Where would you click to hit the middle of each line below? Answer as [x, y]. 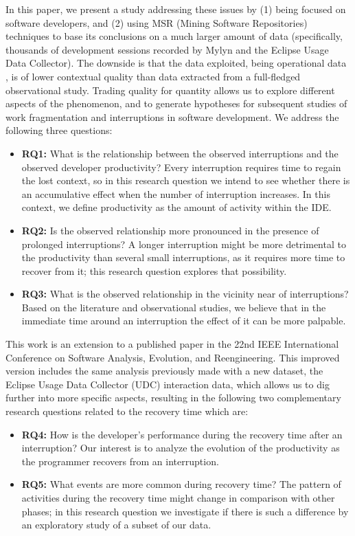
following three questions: [59, 130]
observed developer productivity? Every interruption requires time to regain [181, 167]
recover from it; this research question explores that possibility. [154, 270]
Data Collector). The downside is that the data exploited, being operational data [176, 63]
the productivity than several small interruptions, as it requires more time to [183, 257]
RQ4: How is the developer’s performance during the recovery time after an [182, 434]
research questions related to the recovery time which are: [127, 411]
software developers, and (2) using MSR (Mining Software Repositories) [157, 22]
